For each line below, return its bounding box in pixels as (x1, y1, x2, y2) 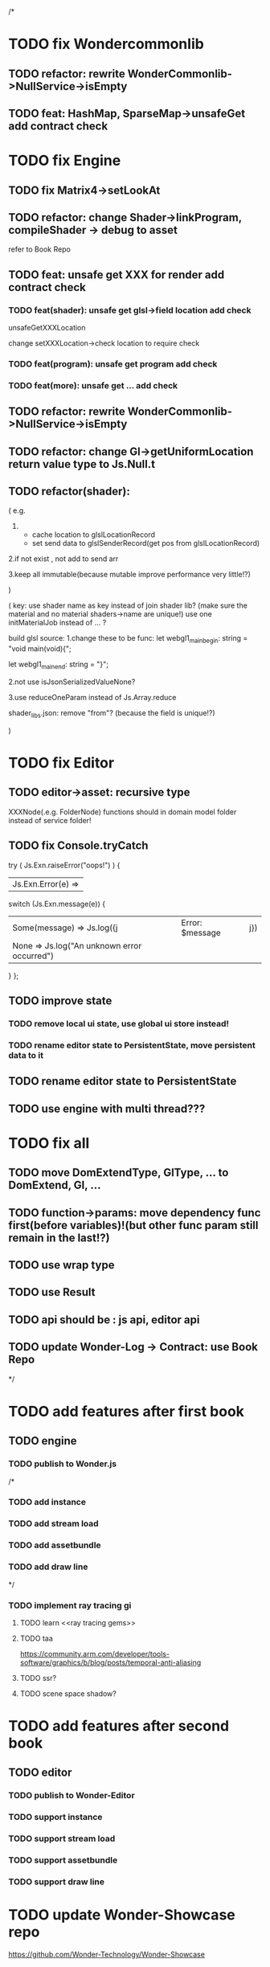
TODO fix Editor (8, 754, 115, 772)
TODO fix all (8, 1133, 90, 1152)
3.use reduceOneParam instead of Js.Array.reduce (8, 693, 177, 703)
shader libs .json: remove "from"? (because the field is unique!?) (8, 708, 215, 719)
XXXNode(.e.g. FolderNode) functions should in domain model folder (8, 807, 237, 817)
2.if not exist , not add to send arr (8, 554, 119, 563)
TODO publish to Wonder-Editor (8, 1790, 135, 1801)
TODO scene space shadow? (19, 1688, 117, 1699)
